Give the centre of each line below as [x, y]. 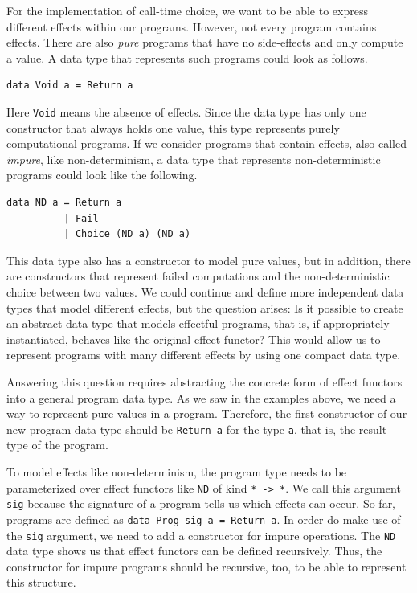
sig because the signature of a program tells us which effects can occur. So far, [201, 503]
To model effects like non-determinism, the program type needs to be [177, 471]
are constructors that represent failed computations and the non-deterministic [198, 276]
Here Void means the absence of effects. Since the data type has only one [186, 111]
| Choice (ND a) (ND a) [127, 234]
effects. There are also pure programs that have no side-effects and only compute [205, 42]
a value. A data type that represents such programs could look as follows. [187, 57]
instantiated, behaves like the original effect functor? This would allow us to [194, 339]
